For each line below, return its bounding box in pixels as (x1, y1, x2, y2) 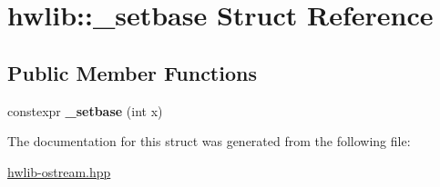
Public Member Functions (7, 58, 257, 86)
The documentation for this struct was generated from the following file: (7, 132, 411, 151)
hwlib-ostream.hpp (7, 162, 111, 181)
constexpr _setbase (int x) (7, 101, 163, 120)
